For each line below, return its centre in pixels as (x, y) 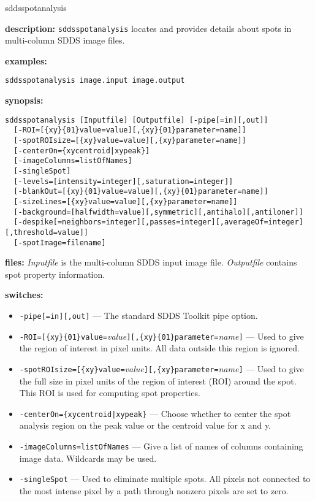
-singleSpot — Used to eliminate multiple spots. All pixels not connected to (165, 479)
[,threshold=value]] (47, 232)
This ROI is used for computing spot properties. (110, 393)
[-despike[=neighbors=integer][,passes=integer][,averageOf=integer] (158, 222)
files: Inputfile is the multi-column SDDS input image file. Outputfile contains (151, 262)
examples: (26, 60)
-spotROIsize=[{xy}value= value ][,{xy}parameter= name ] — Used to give (161, 368)
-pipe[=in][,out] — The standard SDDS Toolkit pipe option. (139, 315)
